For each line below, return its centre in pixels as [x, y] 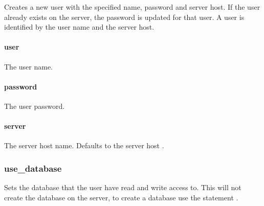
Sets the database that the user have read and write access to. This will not [123, 187]
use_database [33, 168]
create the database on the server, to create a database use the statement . [121, 197]
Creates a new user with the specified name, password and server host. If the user [132, 7]
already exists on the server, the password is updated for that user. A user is [124, 17]
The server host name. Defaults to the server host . [84, 145]
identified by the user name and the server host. [79, 27]
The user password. [35, 106]
